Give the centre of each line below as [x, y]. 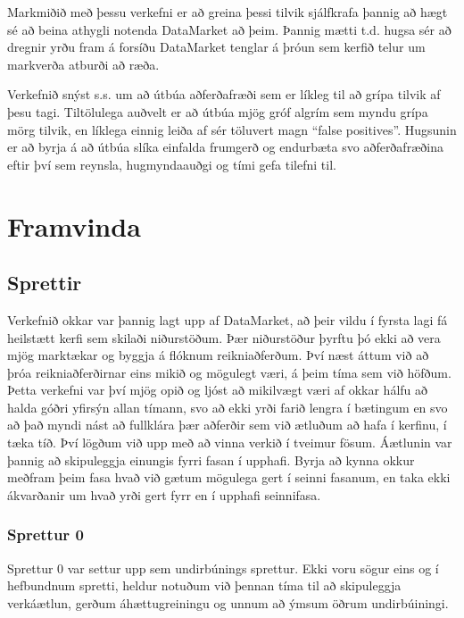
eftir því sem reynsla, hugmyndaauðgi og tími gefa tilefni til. [172, 164]
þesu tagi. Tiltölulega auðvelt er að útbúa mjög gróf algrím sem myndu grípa [218, 111]
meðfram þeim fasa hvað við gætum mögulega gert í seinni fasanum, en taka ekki [229, 477]
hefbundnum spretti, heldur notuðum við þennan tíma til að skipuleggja [204, 585]
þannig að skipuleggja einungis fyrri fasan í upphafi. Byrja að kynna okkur [211, 459]
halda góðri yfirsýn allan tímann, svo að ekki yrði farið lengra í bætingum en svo [228, 407]
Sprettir [45, 283]
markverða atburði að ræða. [83, 64]
